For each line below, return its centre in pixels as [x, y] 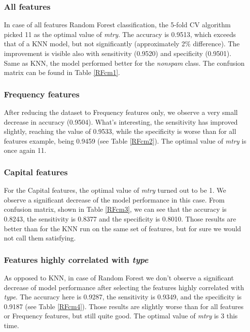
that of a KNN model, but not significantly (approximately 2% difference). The [122, 44]
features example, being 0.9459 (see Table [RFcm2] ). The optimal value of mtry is [125, 140]
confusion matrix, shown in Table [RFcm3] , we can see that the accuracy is [115, 209]
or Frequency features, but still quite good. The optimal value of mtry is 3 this [121, 316]
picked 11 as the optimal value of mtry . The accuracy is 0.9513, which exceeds [120, 34]
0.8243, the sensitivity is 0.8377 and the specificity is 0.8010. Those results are [120, 218]
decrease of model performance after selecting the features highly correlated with [124, 287]
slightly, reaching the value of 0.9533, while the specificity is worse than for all [120, 131]
